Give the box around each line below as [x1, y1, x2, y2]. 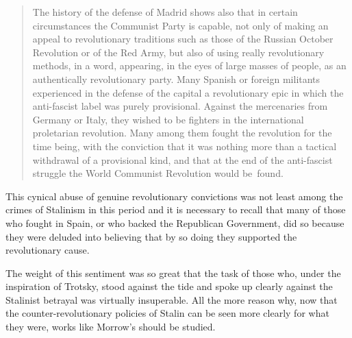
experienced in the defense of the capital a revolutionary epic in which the [32, 85, 344, 99]
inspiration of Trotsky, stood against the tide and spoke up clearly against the [5, 279, 333, 293]
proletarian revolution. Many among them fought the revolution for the [32, 125, 332, 140]
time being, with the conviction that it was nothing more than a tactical [32, 138, 337, 153]
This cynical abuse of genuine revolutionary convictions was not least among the [5, 189, 343, 203]
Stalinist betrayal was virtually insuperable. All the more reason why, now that [5, 292, 338, 306]
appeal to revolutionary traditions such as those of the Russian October [32, 32, 334, 46]
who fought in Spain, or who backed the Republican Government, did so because [5, 215, 344, 230]
